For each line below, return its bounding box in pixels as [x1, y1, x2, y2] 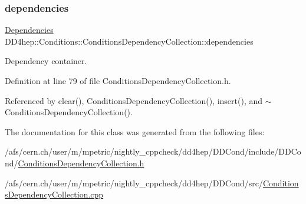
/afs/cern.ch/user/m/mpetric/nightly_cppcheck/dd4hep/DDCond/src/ [5, 176, 263, 189]
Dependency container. [5, 55, 87, 67]
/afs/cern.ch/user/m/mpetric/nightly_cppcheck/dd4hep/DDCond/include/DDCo [5, 145, 301, 158]
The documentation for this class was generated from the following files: [5, 125, 265, 138]
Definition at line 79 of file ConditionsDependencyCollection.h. [5, 75, 231, 86]
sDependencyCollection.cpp [5, 188, 104, 200]
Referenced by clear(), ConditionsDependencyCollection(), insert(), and [5, 94, 263, 106]
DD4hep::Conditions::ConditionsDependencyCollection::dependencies [5, 35, 254, 47]
